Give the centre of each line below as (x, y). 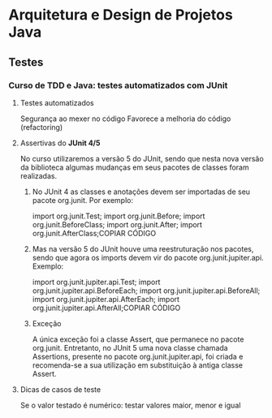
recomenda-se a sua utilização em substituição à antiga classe (138, 365)
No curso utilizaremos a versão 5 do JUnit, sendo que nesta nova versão (142, 158)
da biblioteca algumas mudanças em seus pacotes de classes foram (134, 167)
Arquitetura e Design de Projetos (121, 15)
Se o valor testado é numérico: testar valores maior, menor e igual (130, 405)
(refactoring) (41, 127)
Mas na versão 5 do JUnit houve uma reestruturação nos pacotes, (143, 248)
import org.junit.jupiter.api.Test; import (96, 282)
